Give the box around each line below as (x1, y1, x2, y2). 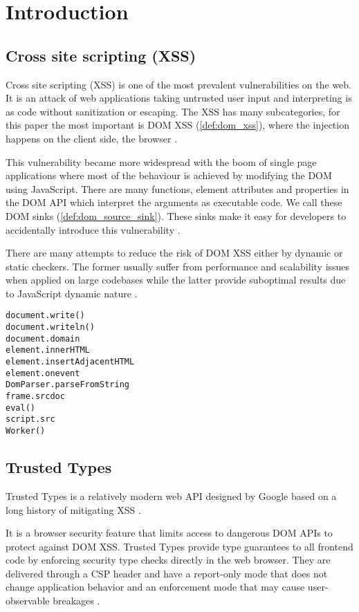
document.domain (6, 333, 80, 344)
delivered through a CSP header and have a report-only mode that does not (6, 566, 328, 580)
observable (6, 593, 50, 608)
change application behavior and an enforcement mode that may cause (6, 579, 305, 594)
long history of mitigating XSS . (6, 502, 141, 517)
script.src (6, 414, 55, 425)
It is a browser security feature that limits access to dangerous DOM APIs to (6, 526, 333, 540)
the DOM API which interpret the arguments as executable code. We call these (6, 195, 342, 210)
